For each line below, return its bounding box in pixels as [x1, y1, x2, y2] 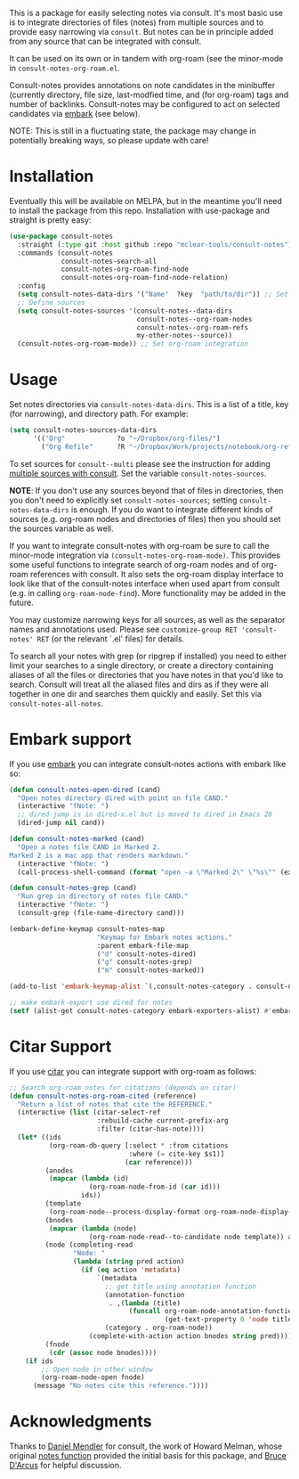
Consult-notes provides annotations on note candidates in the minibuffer [9, 80, 276, 90]
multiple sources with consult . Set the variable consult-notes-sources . [9, 468, 267, 478]
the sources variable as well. [9, 523, 114, 534]
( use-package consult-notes [9, 232, 114, 241]
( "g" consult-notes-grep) [96, 958, 193, 967]
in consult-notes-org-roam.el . [9, 62, 120, 73]
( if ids [25, 1356, 53, 1366]
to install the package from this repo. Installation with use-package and [9, 205, 270, 216]
